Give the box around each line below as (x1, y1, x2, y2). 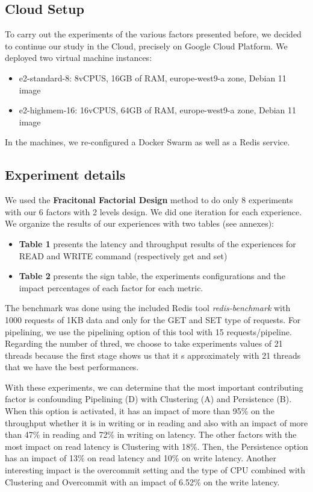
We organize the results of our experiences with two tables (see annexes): (5, 217, 274, 230)
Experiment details (5, 165, 126, 184)
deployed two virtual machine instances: (5, 51, 152, 64)
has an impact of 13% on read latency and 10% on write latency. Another (5, 452, 276, 464)
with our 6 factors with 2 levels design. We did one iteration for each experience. (5, 205, 302, 218)
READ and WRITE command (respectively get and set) (19, 249, 228, 262)
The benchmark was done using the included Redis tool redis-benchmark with (5, 301, 291, 314)
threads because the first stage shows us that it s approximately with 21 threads (5, 348, 301, 361)
